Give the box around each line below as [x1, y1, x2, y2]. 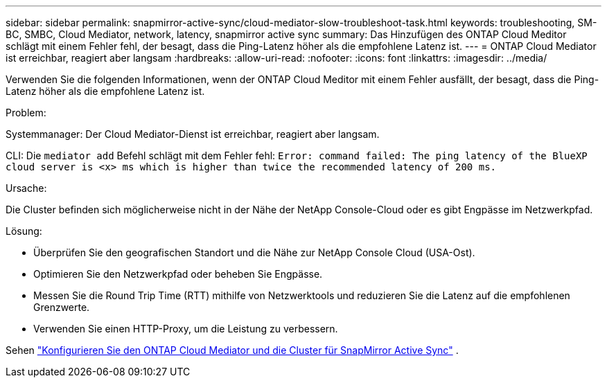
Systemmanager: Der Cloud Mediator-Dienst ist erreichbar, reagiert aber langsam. [6, 128, 380, 140]
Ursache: [6, 182, 47, 194]
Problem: [6, 107, 46, 118]
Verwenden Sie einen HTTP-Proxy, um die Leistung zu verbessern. [33, 323, 338, 335]
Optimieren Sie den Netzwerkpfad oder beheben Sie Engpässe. [33, 268, 323, 280]
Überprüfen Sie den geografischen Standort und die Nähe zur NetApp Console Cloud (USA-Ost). [33, 247, 475, 258]
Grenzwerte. [33, 301, 90, 313]
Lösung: [6, 225, 42, 237]
